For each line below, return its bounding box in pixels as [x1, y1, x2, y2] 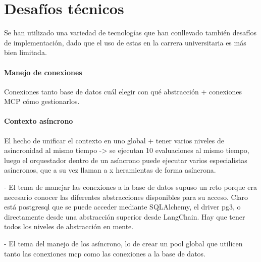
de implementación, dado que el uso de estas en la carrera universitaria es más [4, 37, 246, 47]
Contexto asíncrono [4, 116, 73, 126]
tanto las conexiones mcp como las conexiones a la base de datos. [4, 248, 205, 258]
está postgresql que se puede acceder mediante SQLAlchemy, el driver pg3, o [4, 201, 241, 212]
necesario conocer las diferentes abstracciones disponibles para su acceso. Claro [4, 191, 248, 202]
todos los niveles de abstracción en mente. [4, 221, 134, 232]
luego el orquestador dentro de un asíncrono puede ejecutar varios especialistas [4, 154, 247, 165]
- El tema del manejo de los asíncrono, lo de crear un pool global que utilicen [4, 238, 243, 249]
